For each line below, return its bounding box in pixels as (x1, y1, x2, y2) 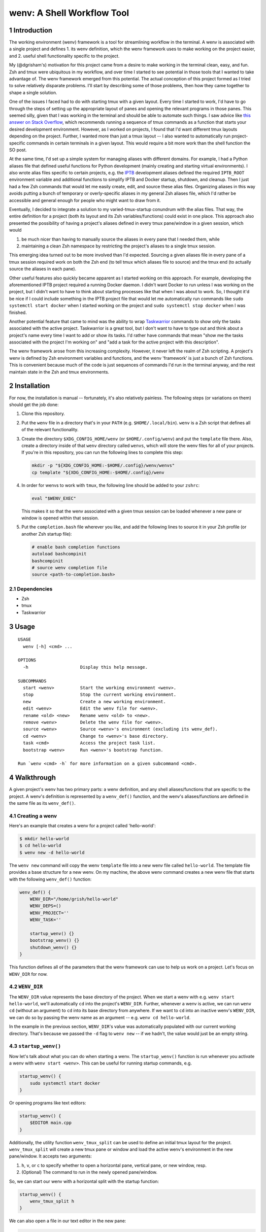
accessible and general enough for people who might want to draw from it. (9, 197, 161, 203)
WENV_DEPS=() (30, 903, 62, 909)
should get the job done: (9, 402, 59, 408)
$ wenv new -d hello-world (19, 850, 85, 855)
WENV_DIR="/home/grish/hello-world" (30, 896, 118, 902)
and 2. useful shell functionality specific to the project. (9, 53, 120, 59)
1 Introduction (9, 26, 53, 34)
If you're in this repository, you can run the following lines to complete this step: (21, 449, 183, 455)
